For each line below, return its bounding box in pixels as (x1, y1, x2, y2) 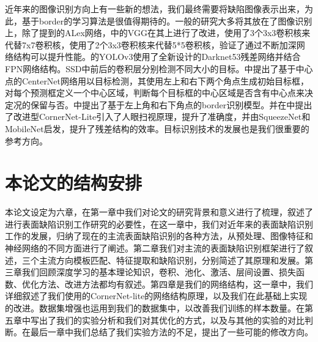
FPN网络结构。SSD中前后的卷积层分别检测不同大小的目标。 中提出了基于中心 (5, 62, 313, 75)
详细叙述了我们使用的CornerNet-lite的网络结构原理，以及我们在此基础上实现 (5, 289, 308, 302)
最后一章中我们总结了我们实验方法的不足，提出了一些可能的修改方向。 (30, 325, 313, 338)
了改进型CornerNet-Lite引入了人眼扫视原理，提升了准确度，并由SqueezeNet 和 (5, 110, 311, 123)
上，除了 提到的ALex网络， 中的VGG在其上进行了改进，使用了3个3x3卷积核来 (5, 26, 311, 39)
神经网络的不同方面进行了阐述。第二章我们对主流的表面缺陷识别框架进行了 (5, 242, 305, 255)
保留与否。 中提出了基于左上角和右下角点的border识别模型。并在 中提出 (30, 98, 312, 111)
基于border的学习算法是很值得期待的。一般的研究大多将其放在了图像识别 (21, 14, 312, 27)
